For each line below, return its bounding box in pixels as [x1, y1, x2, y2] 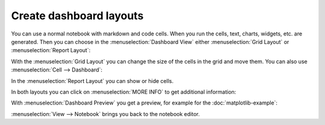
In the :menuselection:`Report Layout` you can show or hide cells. [11, 77, 174, 84]
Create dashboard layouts [11, 9, 144, 22]
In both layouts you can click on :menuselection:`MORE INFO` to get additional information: [11, 88, 237, 96]
